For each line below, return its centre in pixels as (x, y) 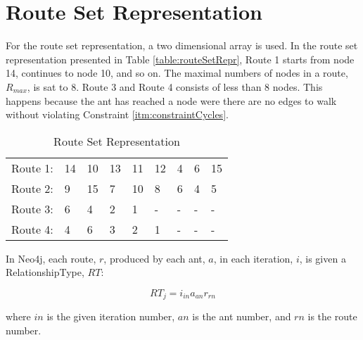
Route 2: (32, 188)
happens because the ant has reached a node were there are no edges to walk (171, 100)
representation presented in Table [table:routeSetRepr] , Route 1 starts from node (180, 59)
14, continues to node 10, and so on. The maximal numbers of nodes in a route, (177, 73)
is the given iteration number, (111, 316)
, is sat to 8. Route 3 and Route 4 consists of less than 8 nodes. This (175, 86)
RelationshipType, (45, 272)
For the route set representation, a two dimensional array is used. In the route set (182, 45)
